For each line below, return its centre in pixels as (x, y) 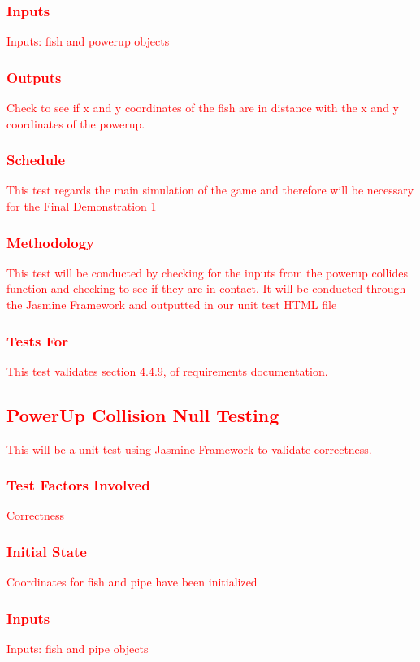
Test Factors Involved (78, 485)
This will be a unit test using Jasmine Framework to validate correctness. (189, 449)
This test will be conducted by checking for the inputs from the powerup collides (207, 272)
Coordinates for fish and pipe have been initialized (132, 582)
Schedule (36, 160)
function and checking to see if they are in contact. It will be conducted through (206, 288)
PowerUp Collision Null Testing (143, 414)
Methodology (51, 242)
